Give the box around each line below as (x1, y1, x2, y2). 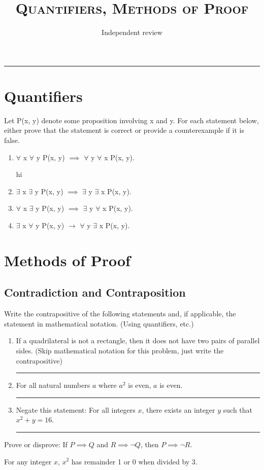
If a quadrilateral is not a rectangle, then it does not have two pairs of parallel (16, 335, 260, 346)
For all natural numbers (16, 380, 90, 390)
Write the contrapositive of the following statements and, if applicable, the (4, 308, 236, 319)
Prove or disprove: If (4, 439, 68, 449)
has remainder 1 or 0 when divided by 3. (71, 456, 197, 466)
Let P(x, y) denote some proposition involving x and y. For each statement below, (4, 115, 259, 125)
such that (223, 404, 253, 415)
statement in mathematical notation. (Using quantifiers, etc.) (4, 318, 194, 329)
